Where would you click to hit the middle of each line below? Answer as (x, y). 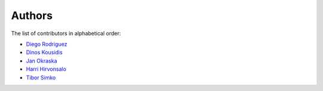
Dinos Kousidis (44, 52)
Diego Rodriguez (47, 44)
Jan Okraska (42, 61)
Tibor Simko (41, 77)
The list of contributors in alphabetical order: (66, 33)
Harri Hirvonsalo (46, 69)
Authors (32, 15)
